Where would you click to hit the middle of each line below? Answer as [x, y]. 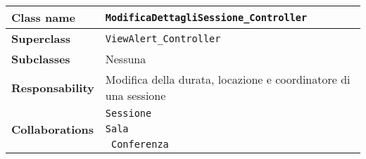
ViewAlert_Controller [163, 38]
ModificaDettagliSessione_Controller [206, 17]
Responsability [53, 87]
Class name [43, 17]
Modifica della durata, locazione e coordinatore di [228, 79]
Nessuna [126, 59]
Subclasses [41, 59]
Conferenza [140, 144]
